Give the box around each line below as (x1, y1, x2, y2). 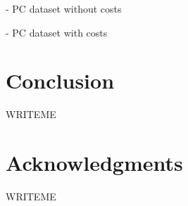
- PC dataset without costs (6, 1, 122, 15)
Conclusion (6, 66, 115, 95)
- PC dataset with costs (6, 25, 108, 39)
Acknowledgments (6, 148, 183, 177)
